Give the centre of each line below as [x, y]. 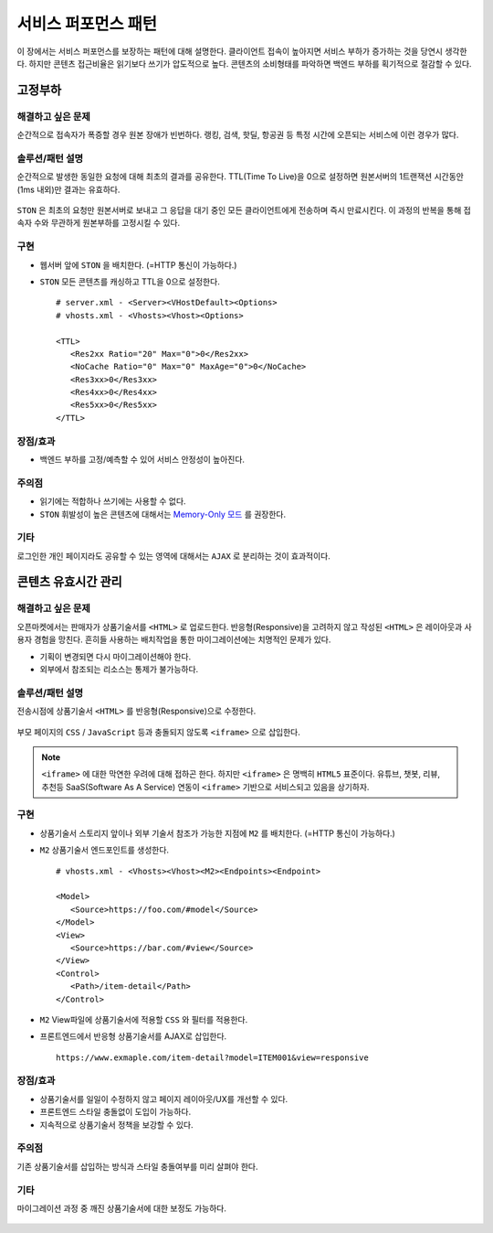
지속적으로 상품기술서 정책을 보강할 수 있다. [116, 1124]
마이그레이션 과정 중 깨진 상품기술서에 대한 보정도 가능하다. [122, 1208]
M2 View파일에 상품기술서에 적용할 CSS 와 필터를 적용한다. [144, 1019]
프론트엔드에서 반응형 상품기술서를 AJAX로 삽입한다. [133, 1036]
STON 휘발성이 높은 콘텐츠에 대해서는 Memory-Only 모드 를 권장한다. [163, 514]
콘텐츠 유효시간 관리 [69, 582]
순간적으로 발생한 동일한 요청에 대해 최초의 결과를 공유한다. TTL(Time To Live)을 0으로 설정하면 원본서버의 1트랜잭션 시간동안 [241, 177]
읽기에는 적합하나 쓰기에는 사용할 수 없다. [113, 501]
